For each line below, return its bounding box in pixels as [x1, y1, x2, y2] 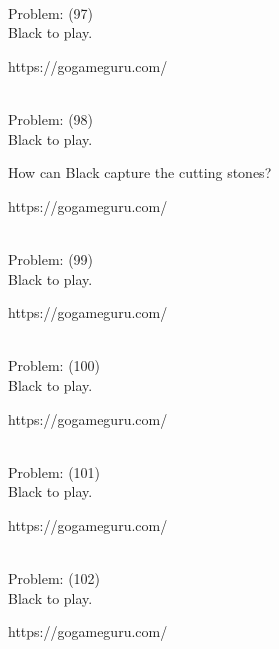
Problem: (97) [8, 2, 94, 23]
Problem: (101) [8, 461, 101, 482]
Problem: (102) [8, 568, 101, 589]
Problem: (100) [8, 355, 101, 376]
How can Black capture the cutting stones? [8, 162, 272, 183]
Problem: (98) [8, 108, 94, 129]
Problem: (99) [8, 248, 94, 269]
